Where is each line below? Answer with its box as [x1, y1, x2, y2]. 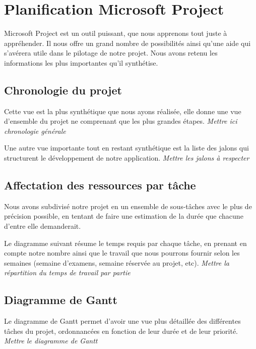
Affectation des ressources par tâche [4, 177, 196, 193]
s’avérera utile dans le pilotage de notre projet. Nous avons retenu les [4, 47, 218, 58]
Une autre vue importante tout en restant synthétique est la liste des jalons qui [4, 142, 249, 153]
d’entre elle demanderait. [4, 221, 81, 231]
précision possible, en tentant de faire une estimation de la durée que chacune [4, 211, 243, 221]
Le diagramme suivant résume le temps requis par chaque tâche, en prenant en [4, 237, 247, 248]
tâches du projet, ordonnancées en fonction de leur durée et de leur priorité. [4, 325, 238, 336]
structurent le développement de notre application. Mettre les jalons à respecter [4, 153, 249, 163]
